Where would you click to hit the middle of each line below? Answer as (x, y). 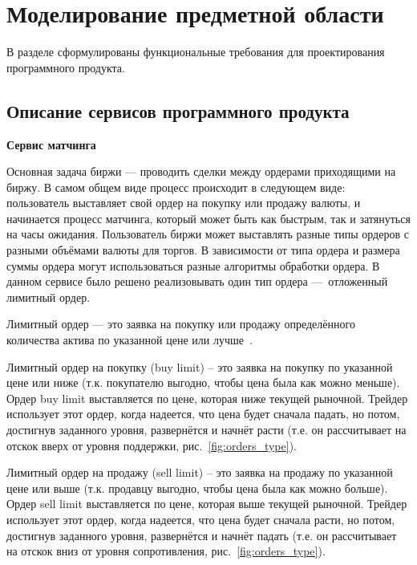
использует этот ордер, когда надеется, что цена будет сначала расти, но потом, (201, 519)
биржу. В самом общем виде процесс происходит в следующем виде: (176, 187)
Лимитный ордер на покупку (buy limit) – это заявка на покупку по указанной (200, 366)
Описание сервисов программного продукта (178, 110)
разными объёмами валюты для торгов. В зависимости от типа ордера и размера (203, 250)
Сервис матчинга (51, 144)
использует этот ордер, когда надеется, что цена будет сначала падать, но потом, (203, 414)
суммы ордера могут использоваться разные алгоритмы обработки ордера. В (193, 265)
